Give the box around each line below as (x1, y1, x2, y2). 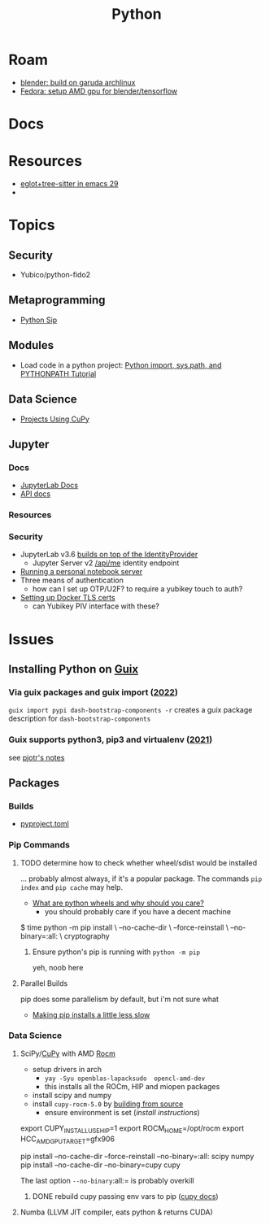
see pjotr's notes (8, 752, 65, 762)
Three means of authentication (20, 575, 124, 586)
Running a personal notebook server (20, 567, 143, 577)
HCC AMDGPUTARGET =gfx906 (20, 1134, 115, 1145)
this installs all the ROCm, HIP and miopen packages (44, 1081, 220, 1091)
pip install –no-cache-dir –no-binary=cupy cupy (20, 1160, 181, 1170)
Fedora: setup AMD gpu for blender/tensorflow (20, 86, 178, 96)
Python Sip (20, 315, 58, 325)
